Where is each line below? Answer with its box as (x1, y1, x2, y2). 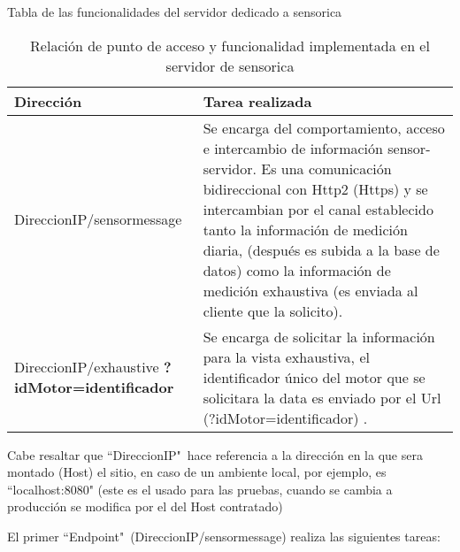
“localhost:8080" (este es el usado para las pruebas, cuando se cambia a (7, 479, 393, 498)
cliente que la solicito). (203, 300, 343, 321)
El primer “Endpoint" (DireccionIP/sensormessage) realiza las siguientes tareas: (7, 526, 441, 545)
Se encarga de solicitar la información (203, 326, 435, 347)
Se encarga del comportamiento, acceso (203, 117, 445, 138)
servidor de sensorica (165, 55, 295, 76)
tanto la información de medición (203, 218, 408, 240)
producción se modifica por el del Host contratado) (7, 497, 283, 516)
